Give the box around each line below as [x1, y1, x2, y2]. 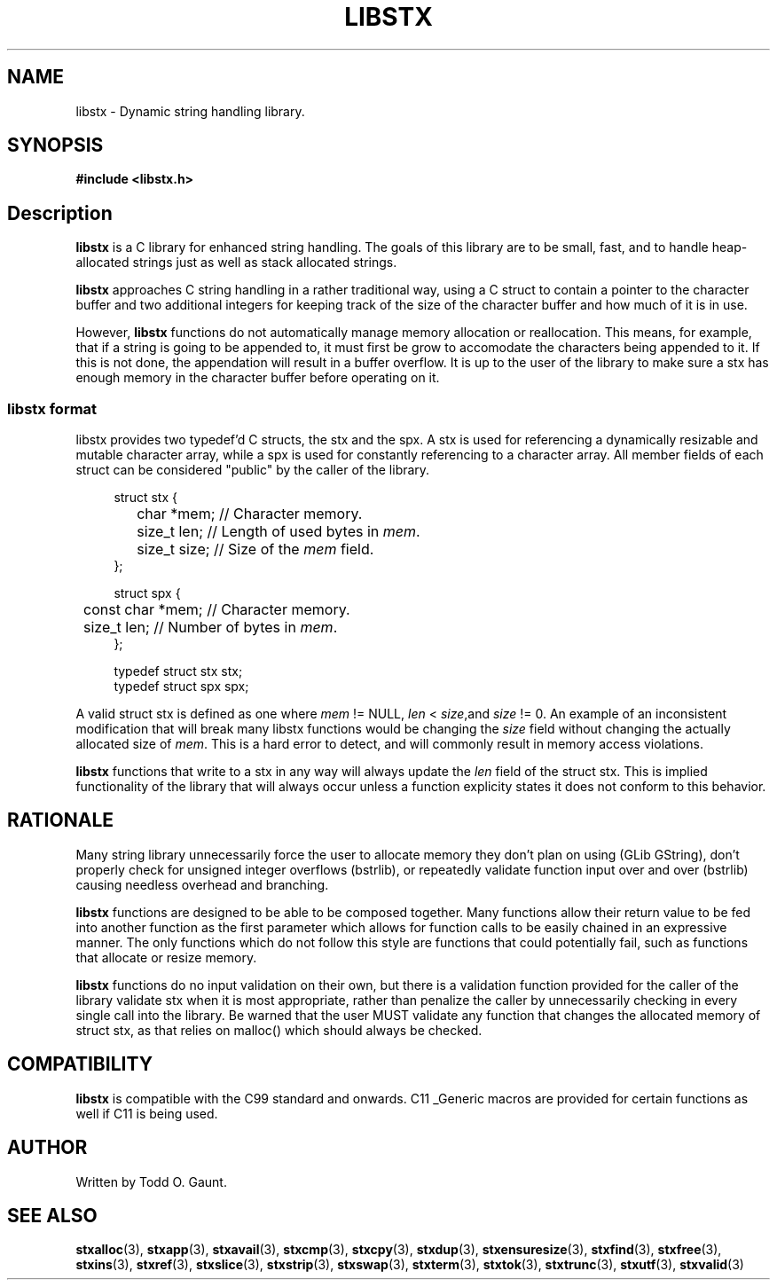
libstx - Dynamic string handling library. [75, 103, 305, 119]
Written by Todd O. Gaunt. [75, 1173, 227, 1189]
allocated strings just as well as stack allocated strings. [75, 255, 397, 271]
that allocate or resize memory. [75, 949, 257, 965]
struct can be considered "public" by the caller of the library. [75, 462, 430, 478]
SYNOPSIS [7, 134, 104, 157]
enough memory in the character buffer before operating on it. [75, 370, 440, 386]
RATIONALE [7, 809, 114, 832]
